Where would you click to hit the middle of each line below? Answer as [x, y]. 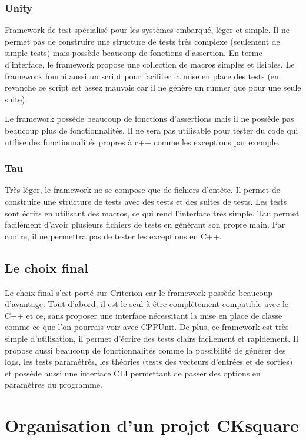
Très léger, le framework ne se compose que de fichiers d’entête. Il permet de [142, 190]
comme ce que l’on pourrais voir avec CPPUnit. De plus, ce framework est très [147, 327]
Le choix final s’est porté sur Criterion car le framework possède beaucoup [139, 292]
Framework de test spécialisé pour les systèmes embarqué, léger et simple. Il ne [147, 30]
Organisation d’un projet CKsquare [152, 425]
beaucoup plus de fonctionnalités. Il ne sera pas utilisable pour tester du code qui [152, 130]
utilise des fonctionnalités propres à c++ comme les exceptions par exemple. [142, 141]
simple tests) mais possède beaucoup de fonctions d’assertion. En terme [134, 53]
